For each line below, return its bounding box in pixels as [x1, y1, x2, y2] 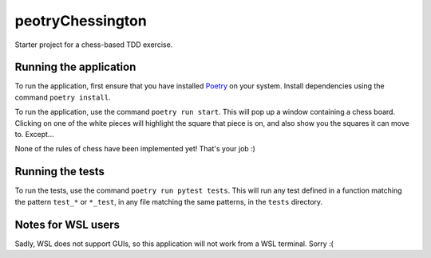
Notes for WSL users [14, 217, 120, 231]
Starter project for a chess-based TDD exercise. [14, 40, 173, 49]
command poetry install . [14, 92, 111, 102]
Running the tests [14, 165, 105, 178]
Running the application [14, 61, 136, 74]
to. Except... [14, 130, 54, 139]
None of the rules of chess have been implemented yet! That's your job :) [14, 144, 255, 154]
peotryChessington [14, 12, 147, 29]
